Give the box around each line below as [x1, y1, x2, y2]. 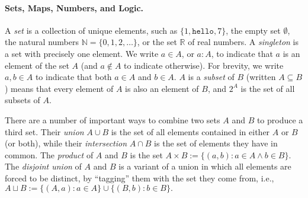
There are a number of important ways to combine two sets [5, 113, 220, 126]
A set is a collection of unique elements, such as [5, 24, 178, 36]
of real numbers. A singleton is [188, 36, 299, 48]
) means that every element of [5, 82, 114, 94]
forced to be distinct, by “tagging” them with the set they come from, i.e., [5, 171, 274, 184]
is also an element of [125, 82, 199, 94]
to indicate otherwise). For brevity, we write [124, 59, 284, 71]
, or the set [137, 36, 177, 48]
